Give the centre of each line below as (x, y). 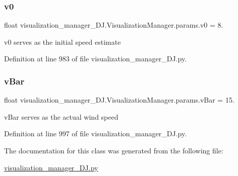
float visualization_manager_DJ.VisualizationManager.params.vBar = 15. (119, 100)
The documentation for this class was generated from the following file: (114, 150)
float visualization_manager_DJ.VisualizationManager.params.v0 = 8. (114, 25)
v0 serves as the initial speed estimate (63, 41)
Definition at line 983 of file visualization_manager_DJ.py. (96, 59)
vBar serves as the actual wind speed (61, 116)
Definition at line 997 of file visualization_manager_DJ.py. (96, 134)
